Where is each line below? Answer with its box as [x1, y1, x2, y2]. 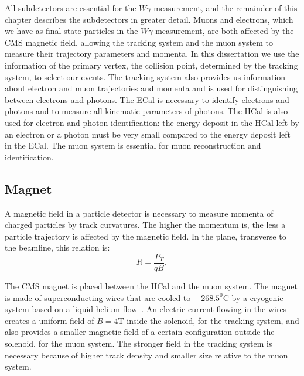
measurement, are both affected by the [155, 25, 294, 37]
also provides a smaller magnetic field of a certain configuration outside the [5, 326, 275, 338]
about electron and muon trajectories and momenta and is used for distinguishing [5, 82, 298, 94]
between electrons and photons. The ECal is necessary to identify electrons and [5, 93, 289, 105]
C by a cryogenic [223, 291, 283, 303]
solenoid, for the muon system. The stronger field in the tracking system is [5, 337, 272, 349]
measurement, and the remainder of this [153, 2, 298, 13]
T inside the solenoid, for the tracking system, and [118, 314, 299, 326]
